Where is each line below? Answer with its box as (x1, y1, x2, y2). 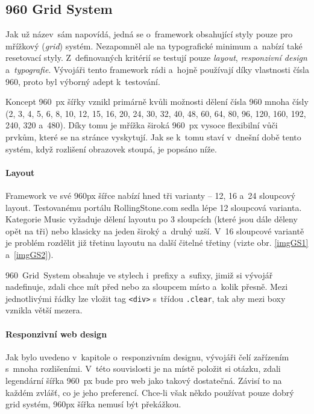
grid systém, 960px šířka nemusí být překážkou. (5, 398, 181, 410)
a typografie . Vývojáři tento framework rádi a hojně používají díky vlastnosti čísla (5, 63, 309, 75)
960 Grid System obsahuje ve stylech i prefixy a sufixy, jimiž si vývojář (5, 268, 273, 281)
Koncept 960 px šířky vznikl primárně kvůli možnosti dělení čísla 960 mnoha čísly (5, 95, 309, 108)
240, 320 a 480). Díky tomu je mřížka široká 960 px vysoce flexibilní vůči (5, 119, 278, 131)
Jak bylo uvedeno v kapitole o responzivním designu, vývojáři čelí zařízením (5, 350, 289, 363)
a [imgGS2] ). (5, 248, 54, 260)
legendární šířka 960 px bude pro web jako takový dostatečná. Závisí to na (5, 374, 282, 386)
